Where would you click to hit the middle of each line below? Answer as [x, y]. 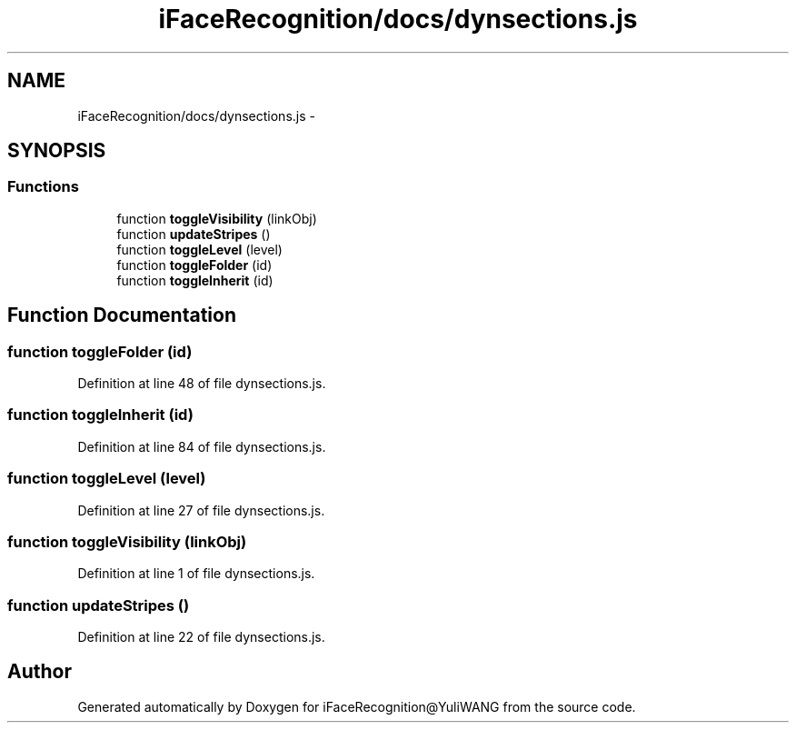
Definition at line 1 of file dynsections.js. [196, 574]
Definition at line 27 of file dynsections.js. [201, 510]
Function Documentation [122, 315]
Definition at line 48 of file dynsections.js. [202, 384]
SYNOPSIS [57, 151]
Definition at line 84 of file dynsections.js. [202, 446]
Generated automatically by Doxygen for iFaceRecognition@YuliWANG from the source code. [357, 706]
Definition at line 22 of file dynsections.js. [201, 637]
